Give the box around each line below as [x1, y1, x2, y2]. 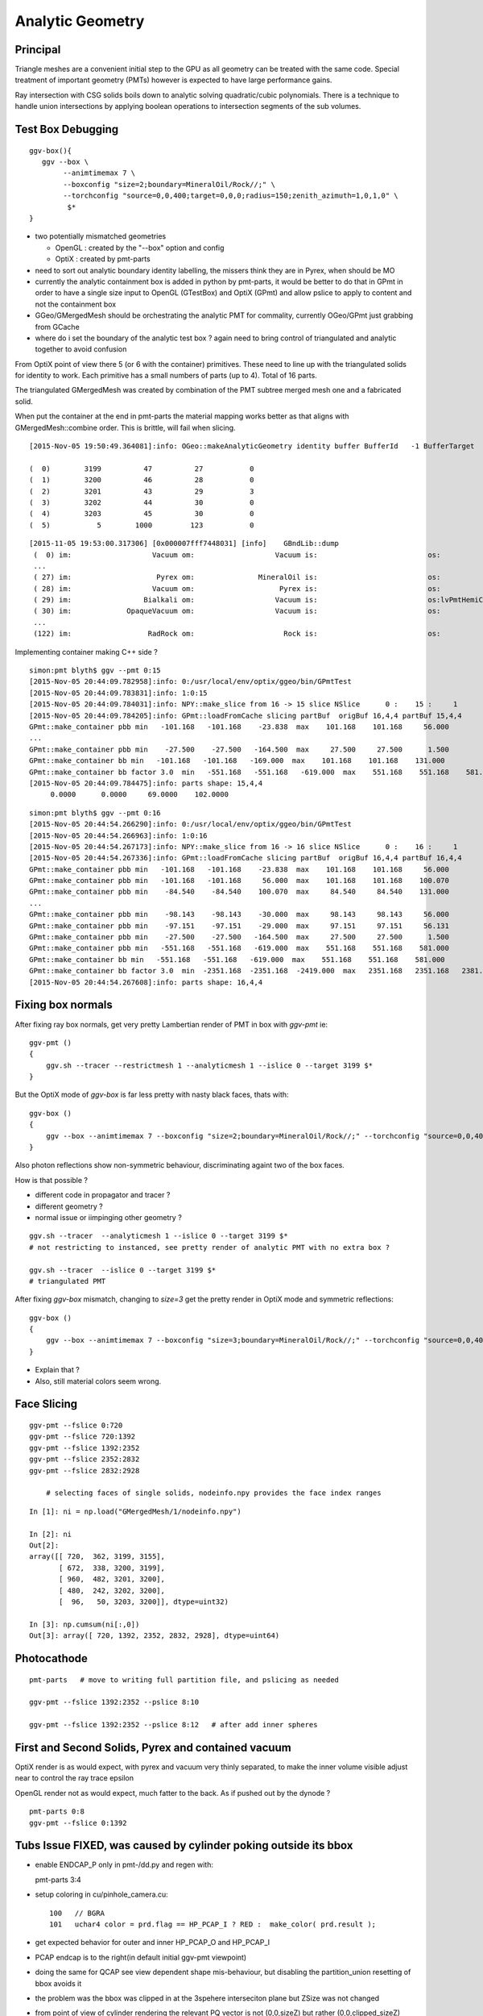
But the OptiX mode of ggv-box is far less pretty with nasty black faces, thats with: [14, 1089, 289, 1100]
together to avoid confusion [35, 344, 127, 354]
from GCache [35, 322, 80, 331]
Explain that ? [35, 1365, 80, 1375]
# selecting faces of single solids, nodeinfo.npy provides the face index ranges [45, 1489, 382, 1497]
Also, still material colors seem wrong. [35, 1376, 162, 1386]
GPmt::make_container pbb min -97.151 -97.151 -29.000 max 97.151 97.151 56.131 [29, 921, 450, 931]
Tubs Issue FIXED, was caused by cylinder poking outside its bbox [14, 1839, 353, 1852]
